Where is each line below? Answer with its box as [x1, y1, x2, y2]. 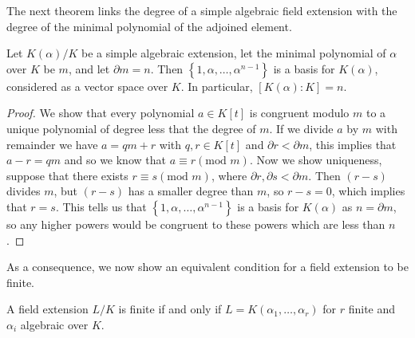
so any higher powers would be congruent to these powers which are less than [6, 215, 385, 232]
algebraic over [20, 316, 89, 332]
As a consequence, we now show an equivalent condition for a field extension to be [6, 258, 409, 275]
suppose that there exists [6, 167, 128, 183]
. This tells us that [55, 198, 147, 214]
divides [6, 183, 41, 199]
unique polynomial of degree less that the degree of [6, 120, 256, 136]
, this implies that [309, 136, 397, 152]
